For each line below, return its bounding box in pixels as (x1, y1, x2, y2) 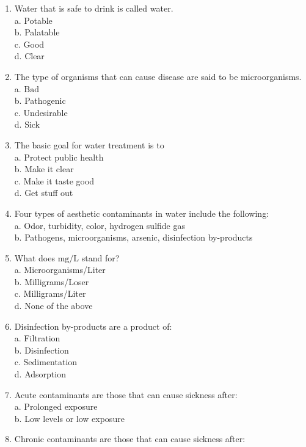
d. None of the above (14, 299, 93, 312)
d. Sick (14, 118, 40, 131)
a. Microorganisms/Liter (14, 263, 106, 276)
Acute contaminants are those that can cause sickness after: (14, 388, 238, 401)
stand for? (81, 251, 120, 264)
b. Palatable (14, 26, 60, 38)
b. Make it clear (14, 162, 74, 175)
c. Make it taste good (14, 174, 95, 187)
